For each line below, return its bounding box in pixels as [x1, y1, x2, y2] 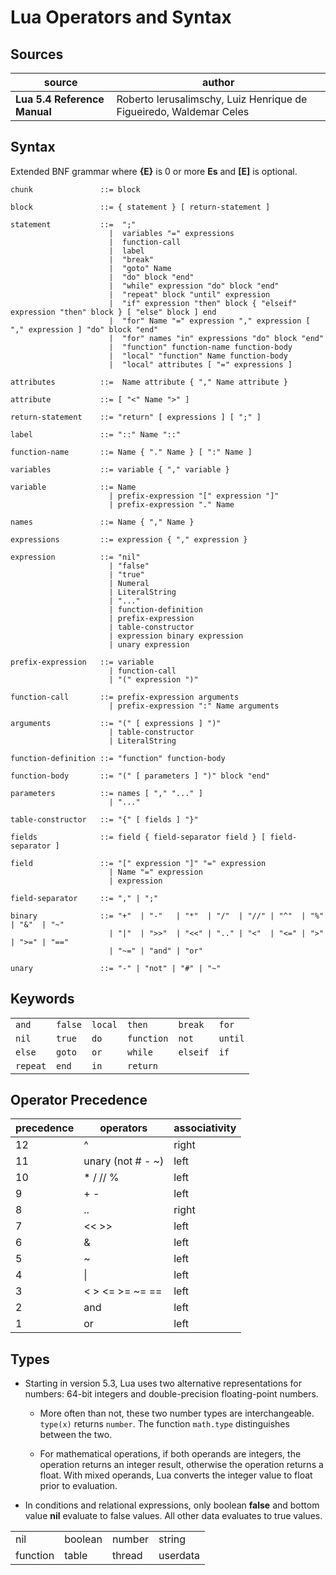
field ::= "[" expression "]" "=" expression [10, 858, 267, 868]
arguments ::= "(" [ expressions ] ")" [10, 718, 222, 728]
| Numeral [108, 578, 150, 588]
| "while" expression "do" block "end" [108, 281, 280, 291]
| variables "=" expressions [108, 228, 235, 238]
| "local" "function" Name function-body [108, 351, 288, 361]
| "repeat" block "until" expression [108, 289, 271, 300]
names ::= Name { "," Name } [10, 517, 195, 527]
